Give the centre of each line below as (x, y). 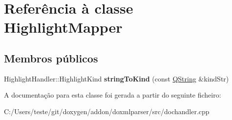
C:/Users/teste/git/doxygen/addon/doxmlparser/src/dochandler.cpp (107, 111)
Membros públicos (51, 58)
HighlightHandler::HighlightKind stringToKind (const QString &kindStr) (116, 78)
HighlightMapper (63, 27)
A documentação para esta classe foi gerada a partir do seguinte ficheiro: (113, 95)
